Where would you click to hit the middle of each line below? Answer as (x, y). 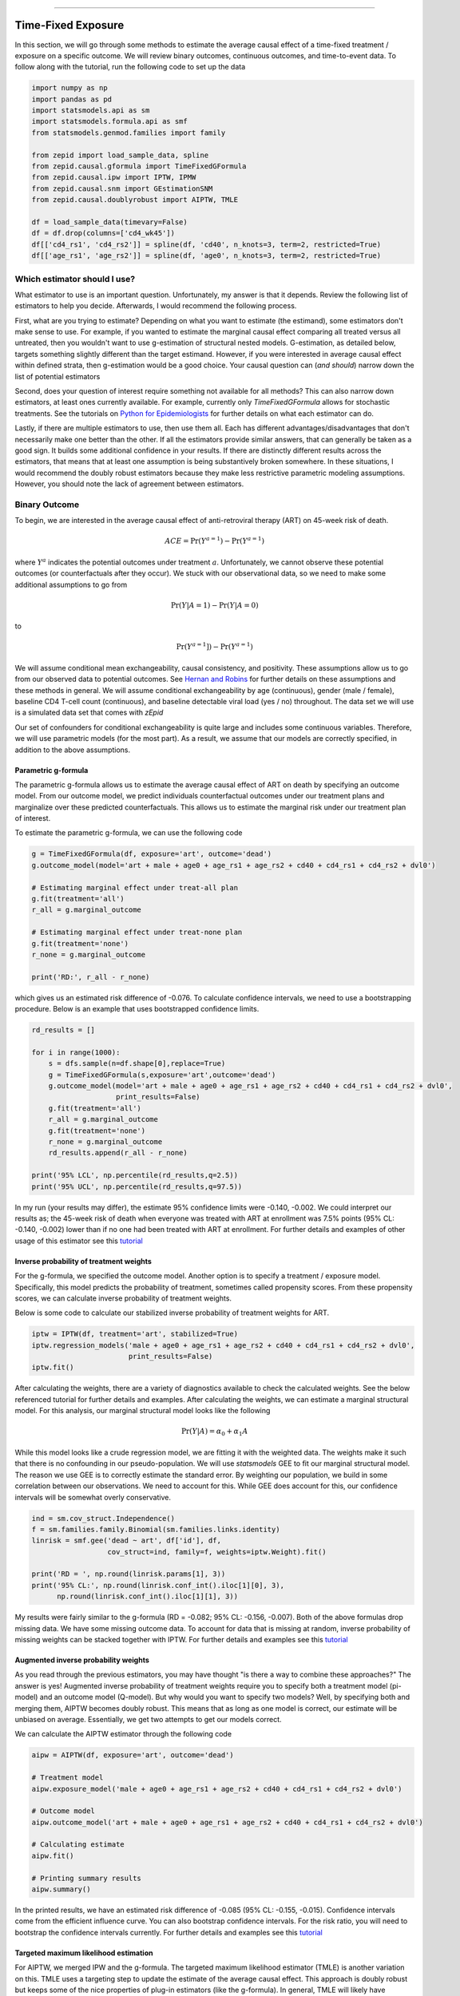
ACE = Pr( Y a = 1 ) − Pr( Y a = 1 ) (215, 541)
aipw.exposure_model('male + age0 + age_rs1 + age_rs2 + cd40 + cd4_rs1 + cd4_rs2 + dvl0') (217, 1789)
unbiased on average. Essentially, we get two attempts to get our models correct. (149, 1719)
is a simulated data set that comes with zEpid (89, 713)
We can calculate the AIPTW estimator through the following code (123, 1734)
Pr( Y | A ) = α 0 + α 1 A (214, 1432)
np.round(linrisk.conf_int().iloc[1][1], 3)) (148, 1596)
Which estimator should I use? (75, 279)
